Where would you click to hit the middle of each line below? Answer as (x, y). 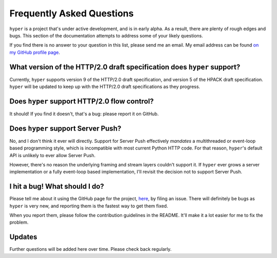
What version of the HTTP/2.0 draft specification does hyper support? (125, 67)
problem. (19, 222)
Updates (23, 237)
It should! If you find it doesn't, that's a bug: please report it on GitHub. (84, 114)
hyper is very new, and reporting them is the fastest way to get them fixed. (89, 206)
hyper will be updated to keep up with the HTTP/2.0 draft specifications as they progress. (105, 87)
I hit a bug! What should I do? (57, 187)
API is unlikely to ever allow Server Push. (53, 155)
